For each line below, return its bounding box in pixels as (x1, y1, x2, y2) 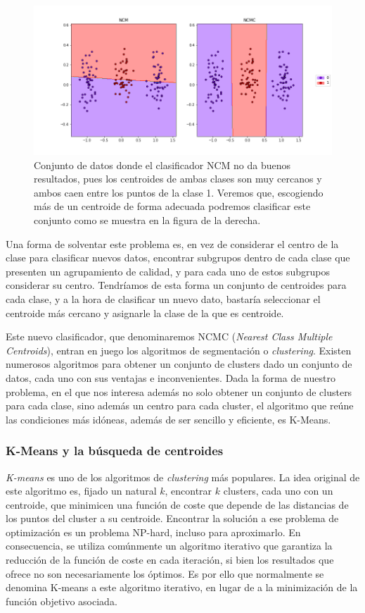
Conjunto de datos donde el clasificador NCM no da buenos (34, 157, 291, 172)
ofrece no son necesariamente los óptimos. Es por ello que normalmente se (6, 566, 324, 581)
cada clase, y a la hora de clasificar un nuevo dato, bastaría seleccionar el (6, 291, 321, 306)
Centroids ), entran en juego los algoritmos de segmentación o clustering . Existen (6, 342, 352, 357)
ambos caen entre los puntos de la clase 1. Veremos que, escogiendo (34, 185, 324, 199)
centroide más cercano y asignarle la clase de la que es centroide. (6, 305, 284, 320)
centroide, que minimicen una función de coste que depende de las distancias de (6, 497, 349, 512)
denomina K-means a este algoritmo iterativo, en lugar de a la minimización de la (6, 580, 358, 595)
